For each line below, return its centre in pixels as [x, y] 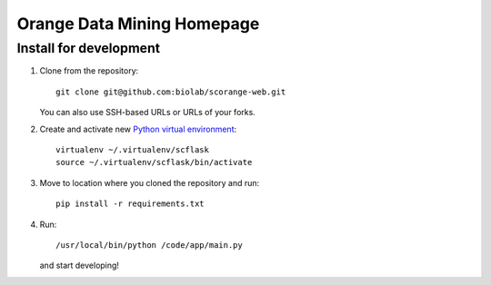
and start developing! [80, 265]
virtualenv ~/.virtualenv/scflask [132, 149]
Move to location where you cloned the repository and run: [150, 182]
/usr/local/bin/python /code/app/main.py [149, 245]
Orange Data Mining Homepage [138, 24]
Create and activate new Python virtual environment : [138, 129]
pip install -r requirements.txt [130, 204]
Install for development [89, 48]
